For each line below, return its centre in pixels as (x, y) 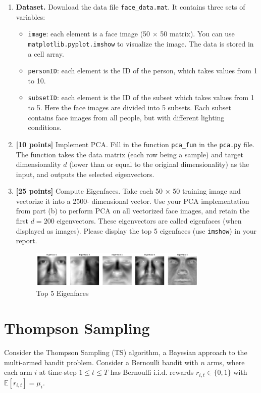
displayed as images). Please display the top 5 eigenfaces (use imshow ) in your (136, 230)
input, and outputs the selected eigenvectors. (85, 174)
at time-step (58, 372)
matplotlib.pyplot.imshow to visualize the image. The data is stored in (141, 43)
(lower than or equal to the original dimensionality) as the (159, 164)
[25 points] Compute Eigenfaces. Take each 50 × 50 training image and (128, 191)
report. (27, 241)
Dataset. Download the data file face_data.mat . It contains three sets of (130, 7)
